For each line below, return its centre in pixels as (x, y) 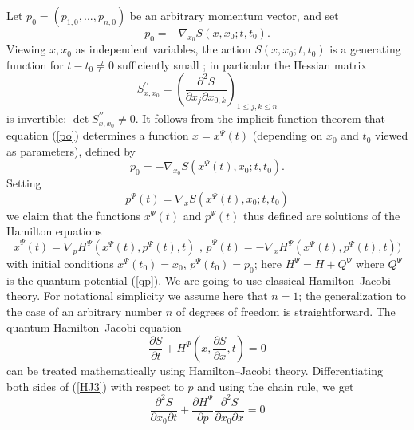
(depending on (288, 135)
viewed (391, 135)
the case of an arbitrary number (85, 311)
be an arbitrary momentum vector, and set (234, 15)
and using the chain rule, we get (276, 386)
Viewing (26, 49)
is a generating (365, 49)
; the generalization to (352, 296)
